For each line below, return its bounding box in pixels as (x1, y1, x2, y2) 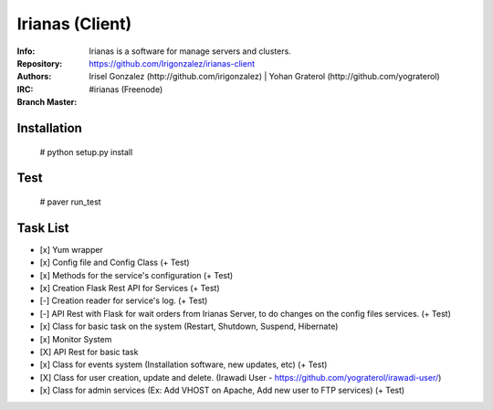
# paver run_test (39, 196, 101, 207)
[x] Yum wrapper (39, 244, 104, 255)
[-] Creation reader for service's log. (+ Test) (39, 295, 208, 306)
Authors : (16, 71, 52, 82)
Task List (16, 220, 69, 236)
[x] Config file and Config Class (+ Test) (39, 257, 191, 268)
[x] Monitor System (39, 333, 112, 344)
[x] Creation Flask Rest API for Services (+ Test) (39, 283, 220, 293)
